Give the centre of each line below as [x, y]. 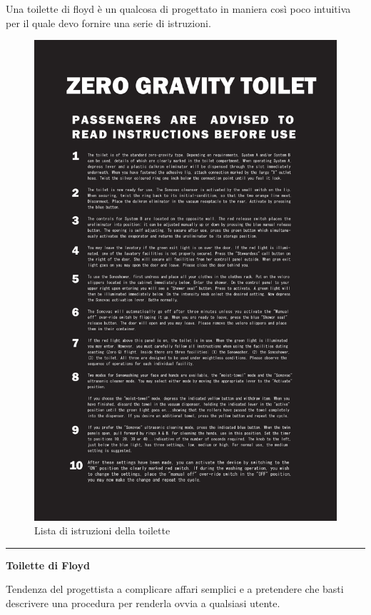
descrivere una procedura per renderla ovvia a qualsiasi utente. [143, 603]
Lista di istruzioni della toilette [102, 530]
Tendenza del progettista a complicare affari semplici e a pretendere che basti [175, 589]
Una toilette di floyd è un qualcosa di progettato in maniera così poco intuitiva [178, 9]
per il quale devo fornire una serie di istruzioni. [108, 22]
